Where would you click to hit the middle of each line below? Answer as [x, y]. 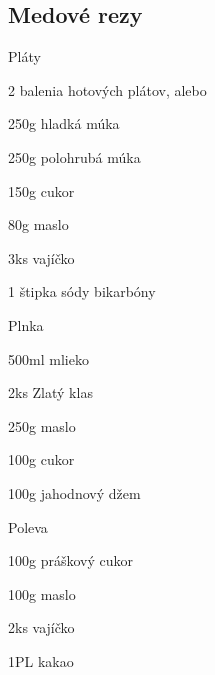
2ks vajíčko [41, 627]
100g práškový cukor [70, 560]
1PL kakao [41, 660]
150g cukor [41, 190]
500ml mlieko [48, 358]
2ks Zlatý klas [50, 392]
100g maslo [42, 593]
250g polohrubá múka [74, 156]
